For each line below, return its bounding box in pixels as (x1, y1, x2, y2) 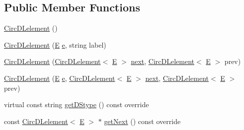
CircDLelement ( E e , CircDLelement (4, 72, 115, 83)
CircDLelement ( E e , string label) (4, 39, 106, 50)
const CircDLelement (4, 116, 68, 126)
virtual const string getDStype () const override (4, 99, 149, 110)
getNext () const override (104, 116, 181, 126)
